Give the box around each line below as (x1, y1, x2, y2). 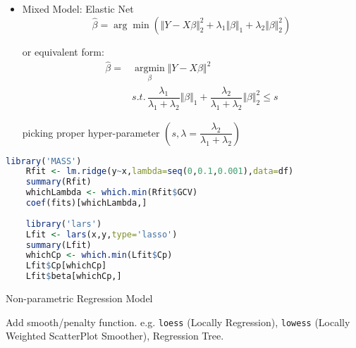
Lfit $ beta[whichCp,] (25, 271, 122, 282)
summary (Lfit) (25, 240, 92, 250)
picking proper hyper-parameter (22, 125, 160, 139)
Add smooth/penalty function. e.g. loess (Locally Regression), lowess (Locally (6, 314, 350, 329)
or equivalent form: (22, 44, 104, 58)
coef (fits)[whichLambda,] (25, 198, 147, 209)
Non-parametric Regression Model (6, 291, 153, 306)
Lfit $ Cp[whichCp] (25, 261, 107, 271)
